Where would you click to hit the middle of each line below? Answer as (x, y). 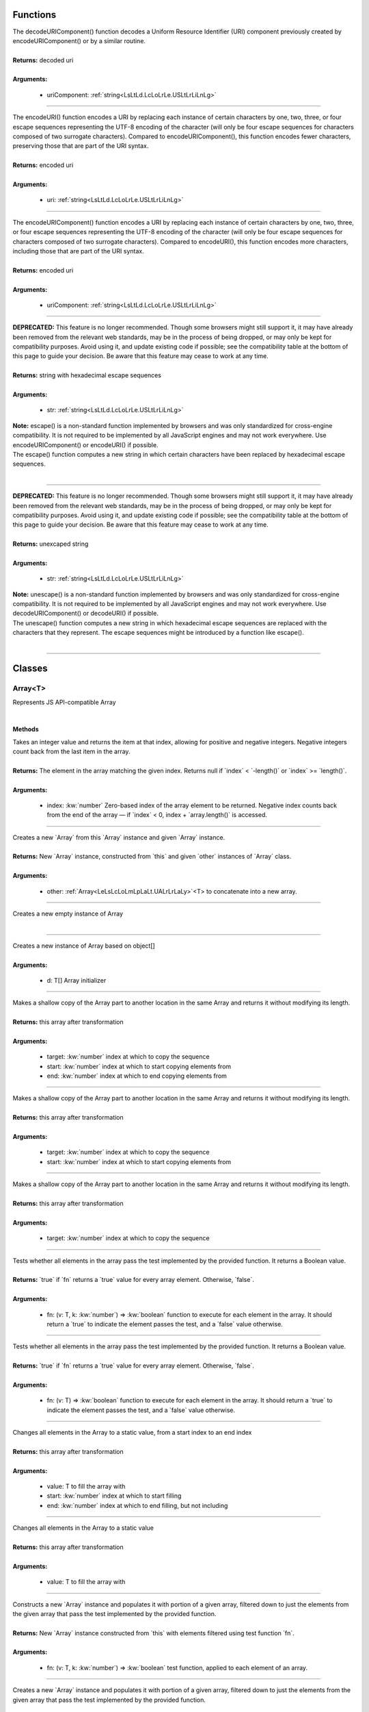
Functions (35, 15)
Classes (30, 669)
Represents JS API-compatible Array (64, 702)
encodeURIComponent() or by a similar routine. (79, 40)
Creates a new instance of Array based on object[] (84, 946)
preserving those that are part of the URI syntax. (81, 146)
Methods (26, 729)
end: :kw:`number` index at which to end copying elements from (137, 1076)
